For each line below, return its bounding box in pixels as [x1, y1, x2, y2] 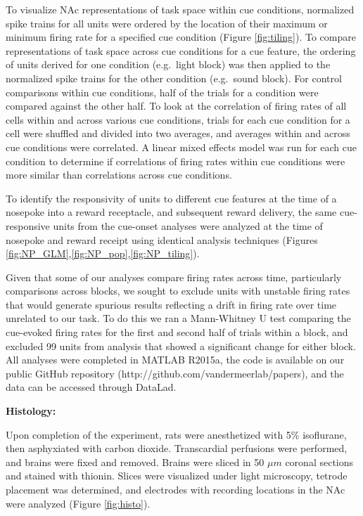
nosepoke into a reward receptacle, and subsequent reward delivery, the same [6, 205, 337, 219]
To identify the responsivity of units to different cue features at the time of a [6, 191, 337, 205]
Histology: [6, 404, 56, 418]
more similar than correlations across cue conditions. [6, 167, 232, 182]
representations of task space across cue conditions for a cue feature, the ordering [6, 43, 356, 58]
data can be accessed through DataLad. [6, 380, 177, 394]
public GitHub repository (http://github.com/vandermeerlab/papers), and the [6, 366, 344, 380]
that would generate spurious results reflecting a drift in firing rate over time [6, 297, 337, 311]
